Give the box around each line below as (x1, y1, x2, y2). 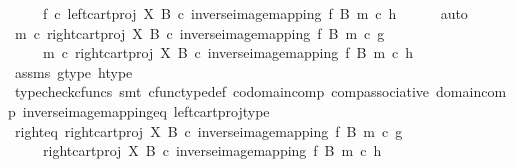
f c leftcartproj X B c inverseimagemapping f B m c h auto (42, 3, 468, 23)
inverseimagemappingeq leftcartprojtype (22, 100, 270, 121)
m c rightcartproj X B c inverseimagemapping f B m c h (42, 42, 414, 63)
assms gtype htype (14, 61, 133, 82)
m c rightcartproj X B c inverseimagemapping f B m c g (14, 22, 385, 43)
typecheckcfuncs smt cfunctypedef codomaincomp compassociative (14, 81, 430, 102)
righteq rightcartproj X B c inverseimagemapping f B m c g (14, 120, 403, 141)
